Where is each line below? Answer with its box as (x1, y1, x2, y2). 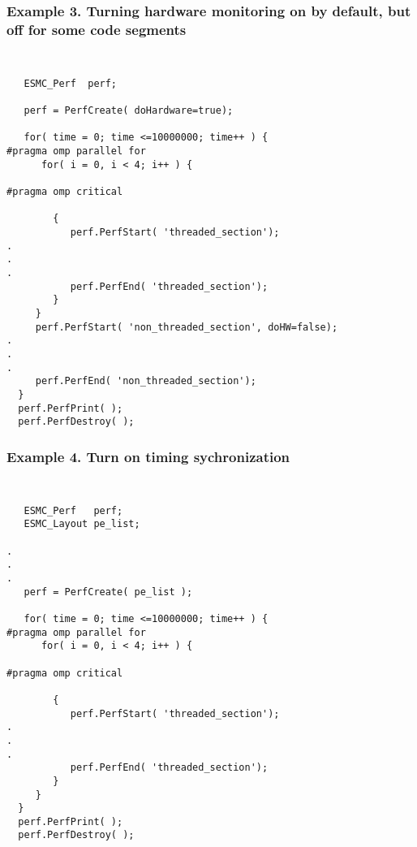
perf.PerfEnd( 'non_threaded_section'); (35, 375, 256, 387)
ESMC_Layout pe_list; (24, 518, 140, 530)
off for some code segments (6, 19, 187, 39)
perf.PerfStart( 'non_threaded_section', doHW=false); (35, 321, 338, 333)
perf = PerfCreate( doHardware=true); (24, 105, 234, 117)
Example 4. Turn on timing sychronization (6, 446, 290, 466)
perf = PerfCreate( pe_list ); (24, 586, 193, 598)
